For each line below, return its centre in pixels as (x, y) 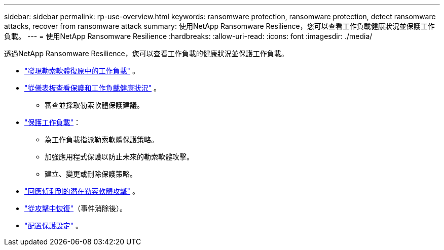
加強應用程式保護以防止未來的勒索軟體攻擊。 (119, 157)
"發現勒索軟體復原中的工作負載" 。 (82, 71)
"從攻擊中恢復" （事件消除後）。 (76, 208)
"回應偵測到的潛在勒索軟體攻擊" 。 (82, 191)
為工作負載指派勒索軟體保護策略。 (101, 139)
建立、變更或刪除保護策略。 (91, 174)
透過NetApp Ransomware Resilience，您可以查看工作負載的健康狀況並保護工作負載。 (146, 53)
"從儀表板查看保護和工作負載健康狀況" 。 (92, 88)
